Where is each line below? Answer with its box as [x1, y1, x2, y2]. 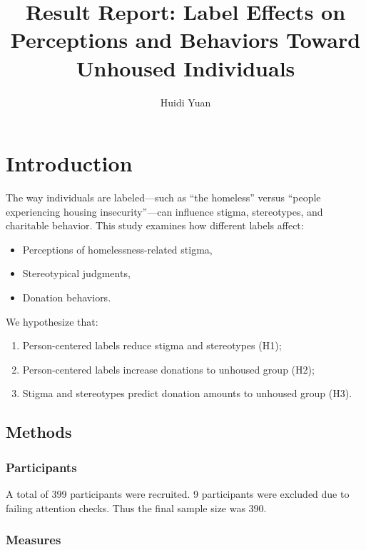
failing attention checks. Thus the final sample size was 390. [6, 500, 267, 515]
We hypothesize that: [6, 314, 98, 329]
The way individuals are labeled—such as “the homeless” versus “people [6, 190, 321, 205]
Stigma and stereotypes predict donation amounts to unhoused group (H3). [22, 386, 352, 401]
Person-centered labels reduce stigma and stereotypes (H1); [22, 338, 282, 353]
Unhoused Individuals [76, 53, 295, 82]
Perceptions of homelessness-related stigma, [22, 241, 213, 256]
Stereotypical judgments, [22, 266, 131, 281]
